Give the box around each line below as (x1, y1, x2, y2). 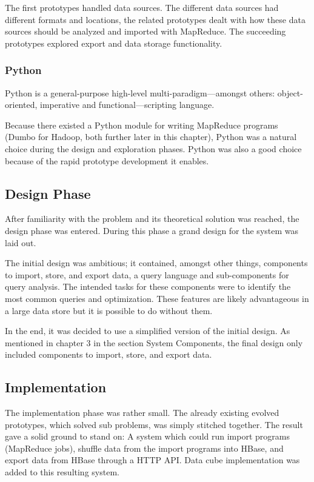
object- (277, 86, 303, 99)
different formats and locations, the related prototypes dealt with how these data (5, 13, 306, 25)
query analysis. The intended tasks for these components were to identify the (5, 280, 291, 293)
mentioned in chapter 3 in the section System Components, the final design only (5, 336, 303, 349)
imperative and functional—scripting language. (39, 98, 215, 111)
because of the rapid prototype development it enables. (5, 154, 209, 167)
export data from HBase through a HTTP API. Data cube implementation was (5, 454, 300, 466)
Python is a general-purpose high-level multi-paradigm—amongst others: (5, 86, 275, 99)
